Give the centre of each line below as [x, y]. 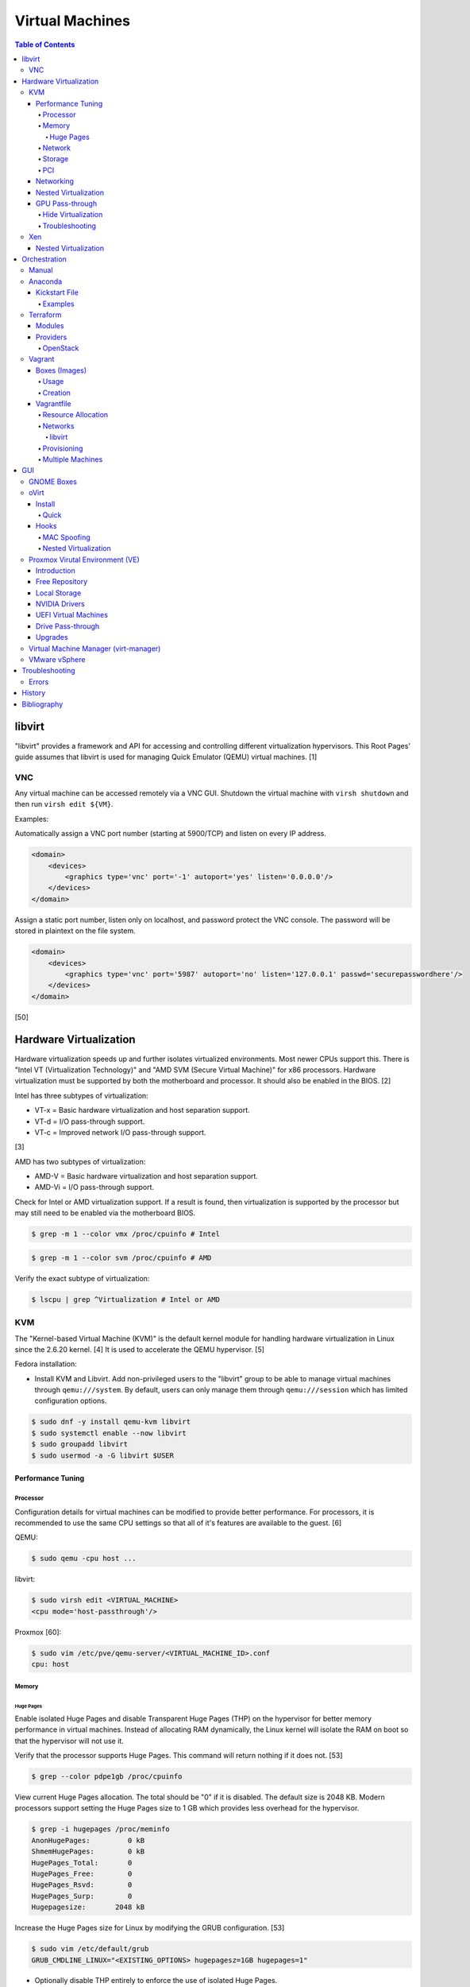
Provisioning [63, 448]
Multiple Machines [73, 459]
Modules [50, 326]
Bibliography [42, 704]
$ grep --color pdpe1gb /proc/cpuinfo [107, 1777]
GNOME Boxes [53, 482]
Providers [52, 337]
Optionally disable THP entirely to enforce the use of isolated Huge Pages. [156, 1981]
